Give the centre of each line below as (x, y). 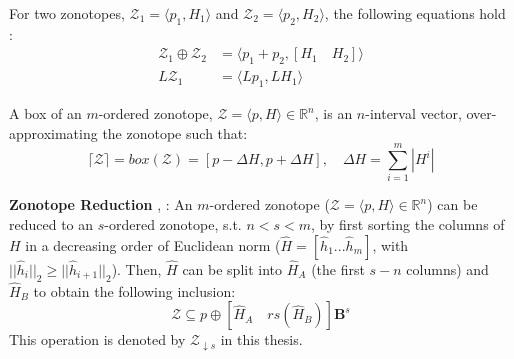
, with (390, 244)
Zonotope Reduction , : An (101, 204)
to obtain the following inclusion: (134, 290)
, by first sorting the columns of (408, 223)
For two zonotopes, (67, 13)
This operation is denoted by (97, 339)
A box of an (45, 113)
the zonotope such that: (175, 132)
